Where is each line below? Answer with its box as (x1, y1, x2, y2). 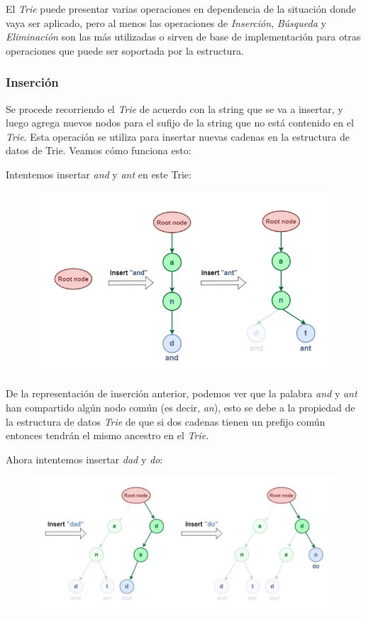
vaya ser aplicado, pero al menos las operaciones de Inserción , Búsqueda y (6, 15, 326, 30)
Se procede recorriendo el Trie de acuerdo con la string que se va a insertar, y (6, 101, 343, 116)
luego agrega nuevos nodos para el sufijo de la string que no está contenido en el (6, 115, 354, 130)
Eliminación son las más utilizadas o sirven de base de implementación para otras (6, 29, 361, 44)
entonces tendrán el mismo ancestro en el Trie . (6, 428, 209, 443)
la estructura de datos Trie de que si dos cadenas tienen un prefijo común (6, 414, 326, 429)
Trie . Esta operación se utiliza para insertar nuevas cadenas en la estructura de (6, 129, 350, 144)
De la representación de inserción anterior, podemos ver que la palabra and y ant (6, 386, 357, 401)
